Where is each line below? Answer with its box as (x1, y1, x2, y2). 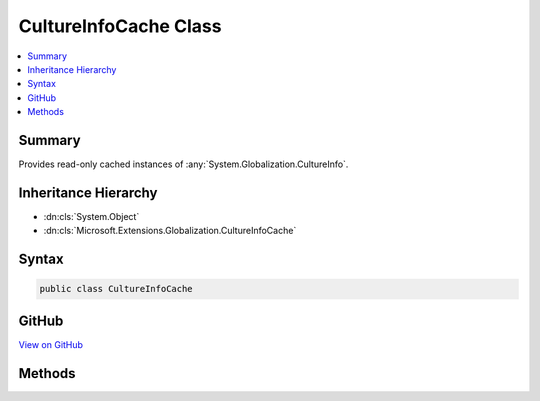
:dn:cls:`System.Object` (43, 210, 140, 222)
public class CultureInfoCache (39, 283, 194, 295)
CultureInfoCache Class (18, 15, 222, 37)
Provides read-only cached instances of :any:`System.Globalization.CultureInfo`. (18, 158, 349, 170)
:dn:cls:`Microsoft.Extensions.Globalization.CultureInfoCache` (43, 225, 297, 237)
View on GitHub (18, 338, 84, 350)
